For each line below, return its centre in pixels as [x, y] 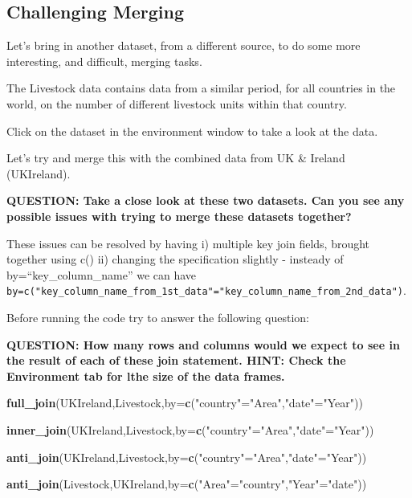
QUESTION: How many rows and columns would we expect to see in [203, 344]
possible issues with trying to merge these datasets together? [179, 216]
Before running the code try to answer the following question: [158, 317]
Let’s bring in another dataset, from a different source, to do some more [184, 45]
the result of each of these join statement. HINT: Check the [176, 360]
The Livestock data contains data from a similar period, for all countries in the [201, 88]
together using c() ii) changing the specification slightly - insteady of [175, 259]
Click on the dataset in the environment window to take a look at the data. [192, 131]
